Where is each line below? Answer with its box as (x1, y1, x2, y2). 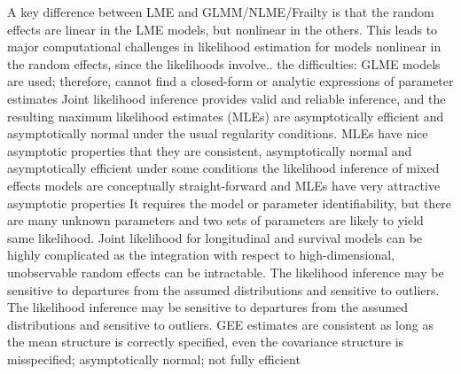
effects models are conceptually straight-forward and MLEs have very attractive (7, 175, 441, 194)
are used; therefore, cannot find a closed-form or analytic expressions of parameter (7, 72, 454, 90)
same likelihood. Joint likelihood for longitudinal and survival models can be (7, 228, 423, 246)
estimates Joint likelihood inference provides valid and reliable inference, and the (7, 89, 446, 107)
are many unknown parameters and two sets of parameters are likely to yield (7, 211, 424, 230)
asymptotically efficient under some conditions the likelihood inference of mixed (7, 159, 440, 177)
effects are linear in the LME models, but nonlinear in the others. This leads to (7, 19, 438, 38)
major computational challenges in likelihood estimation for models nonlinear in (7, 37, 441, 56)
